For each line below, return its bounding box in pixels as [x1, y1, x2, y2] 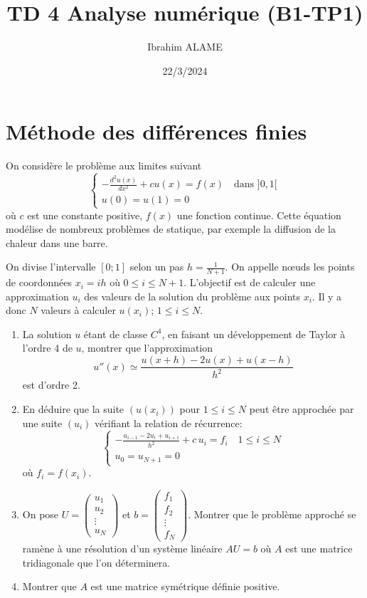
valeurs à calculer [41, 303, 116, 318]
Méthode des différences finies [6, 117, 307, 146]
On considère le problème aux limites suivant [6, 158, 202, 173]
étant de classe [83, 326, 148, 341]
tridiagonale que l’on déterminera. [22, 555, 171, 570]
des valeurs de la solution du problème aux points [84, 288, 300, 303]
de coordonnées [6, 275, 73, 290]
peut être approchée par [249, 402, 354, 416]
